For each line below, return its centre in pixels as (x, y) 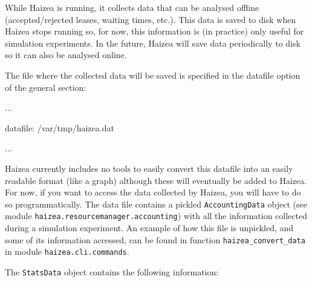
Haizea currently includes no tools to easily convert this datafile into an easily (149, 168)
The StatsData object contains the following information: (112, 271)
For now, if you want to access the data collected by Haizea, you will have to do (153, 192)
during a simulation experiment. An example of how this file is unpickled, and (149, 228)
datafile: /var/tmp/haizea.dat (60, 127)
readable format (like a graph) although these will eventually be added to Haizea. (156, 180)
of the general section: (46, 87)
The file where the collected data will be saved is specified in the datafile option (153, 75)
